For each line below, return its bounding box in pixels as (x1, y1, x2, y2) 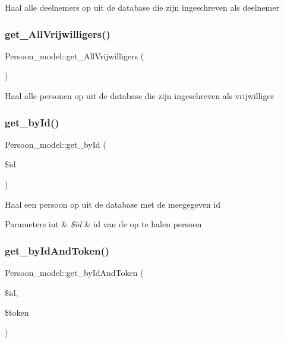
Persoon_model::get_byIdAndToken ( (5, 266, 144, 278)
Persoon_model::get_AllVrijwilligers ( (5, 49, 144, 62)
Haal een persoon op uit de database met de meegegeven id (5, 198, 220, 210)
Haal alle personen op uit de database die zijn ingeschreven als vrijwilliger (5, 90, 274, 101)
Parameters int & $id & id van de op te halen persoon (5, 218, 202, 230)
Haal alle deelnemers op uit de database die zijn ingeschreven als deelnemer (5, 1, 279, 13)
